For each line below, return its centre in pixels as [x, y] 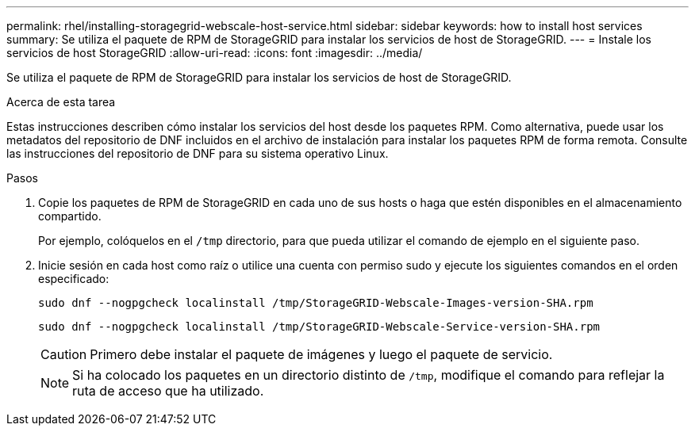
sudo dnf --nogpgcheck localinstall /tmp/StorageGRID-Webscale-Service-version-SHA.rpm [319, 327]
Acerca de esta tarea [61, 102]
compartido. [70, 216]
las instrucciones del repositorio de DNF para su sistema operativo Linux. [198, 153]
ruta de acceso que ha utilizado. [168, 391]
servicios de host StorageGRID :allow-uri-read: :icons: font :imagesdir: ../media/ [215, 53]
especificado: [74, 279]
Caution [64, 354]
